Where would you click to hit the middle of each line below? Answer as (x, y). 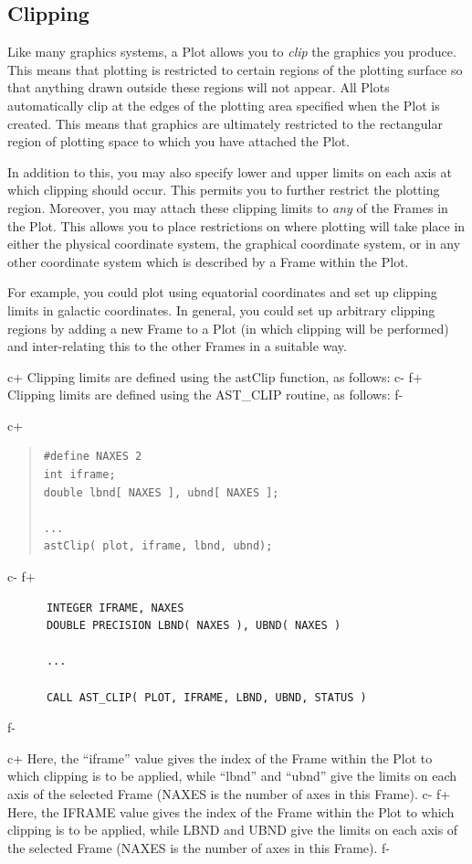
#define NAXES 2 (93, 457)
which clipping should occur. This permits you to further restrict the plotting (224, 190)
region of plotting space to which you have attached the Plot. (179, 141)
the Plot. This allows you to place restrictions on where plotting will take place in (236, 225)
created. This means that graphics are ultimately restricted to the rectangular (225, 123)
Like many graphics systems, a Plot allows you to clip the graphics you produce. (232, 52)
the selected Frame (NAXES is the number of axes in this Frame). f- (199, 847)
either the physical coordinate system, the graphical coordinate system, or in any (234, 244)
